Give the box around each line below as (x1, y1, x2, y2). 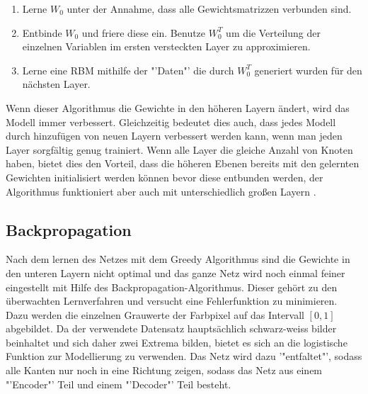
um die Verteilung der (226, 25, 321, 40)
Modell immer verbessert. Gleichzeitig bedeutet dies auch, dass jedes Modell (6, 114, 336, 129)
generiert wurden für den (254, 62, 362, 77)
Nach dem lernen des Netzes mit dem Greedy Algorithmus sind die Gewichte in (6, 252, 350, 266)
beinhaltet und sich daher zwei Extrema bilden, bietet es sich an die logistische (6, 334, 347, 349)
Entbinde (22, 25, 62, 40)
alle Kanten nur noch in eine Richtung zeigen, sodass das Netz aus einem (6, 363, 323, 378)
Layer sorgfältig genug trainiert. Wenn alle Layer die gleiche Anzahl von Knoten (6, 142, 353, 157)
